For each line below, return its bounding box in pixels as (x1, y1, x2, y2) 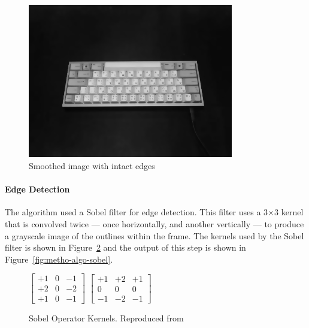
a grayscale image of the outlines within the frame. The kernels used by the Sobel (5, 229, 304, 242)
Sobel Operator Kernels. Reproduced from (29, 312, 184, 324)
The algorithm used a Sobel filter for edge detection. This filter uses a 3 (5, 206, 268, 218)
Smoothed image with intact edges (29, 159, 155, 171)
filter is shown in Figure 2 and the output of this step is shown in (5, 241, 246, 254)
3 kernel (274, 206, 304, 218)
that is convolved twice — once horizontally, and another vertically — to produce (5, 217, 304, 230)
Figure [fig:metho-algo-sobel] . (5, 252, 113, 265)
